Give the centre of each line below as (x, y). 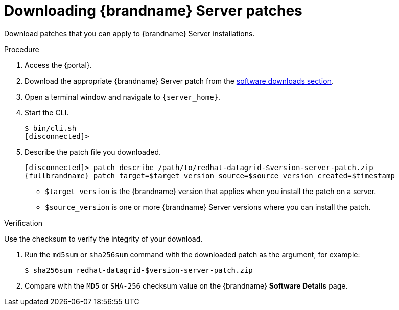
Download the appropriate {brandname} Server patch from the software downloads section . (179, 81)
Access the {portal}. (58, 65)
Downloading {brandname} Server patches (153, 11)
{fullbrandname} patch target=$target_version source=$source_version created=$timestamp (210, 175)
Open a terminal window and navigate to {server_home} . (123, 97)
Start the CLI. (47, 112)
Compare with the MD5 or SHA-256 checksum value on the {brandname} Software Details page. (186, 285)
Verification (24, 223)
